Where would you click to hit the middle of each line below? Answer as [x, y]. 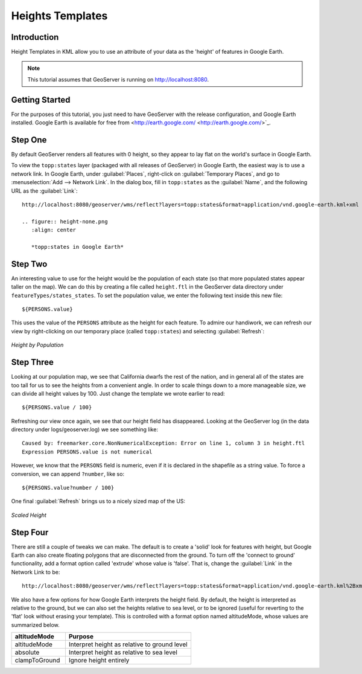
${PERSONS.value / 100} [57, 407]
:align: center [54, 230]
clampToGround [37, 660]
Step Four [30, 532]
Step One [29, 140]
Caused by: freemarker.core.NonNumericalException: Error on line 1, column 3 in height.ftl [164, 443]
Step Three [33, 362]
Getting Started [41, 100]
